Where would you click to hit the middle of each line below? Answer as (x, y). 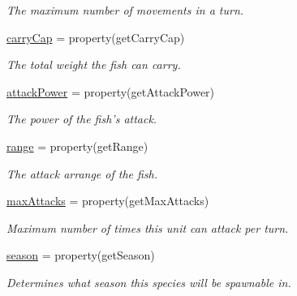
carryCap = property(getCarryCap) (96, 37)
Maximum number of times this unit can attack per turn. (148, 227)
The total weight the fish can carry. (94, 64)
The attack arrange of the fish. (82, 173)
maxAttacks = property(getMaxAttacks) (108, 201)
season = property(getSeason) (81, 255)
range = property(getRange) (77, 146)
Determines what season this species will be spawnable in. (149, 282)
